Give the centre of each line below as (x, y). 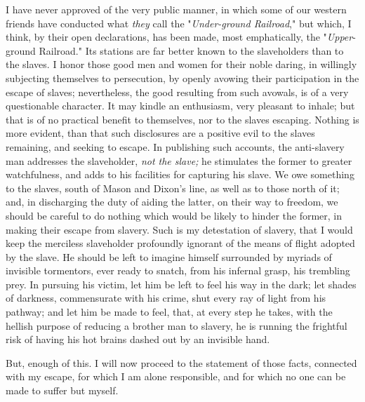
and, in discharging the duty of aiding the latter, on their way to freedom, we (172, 202)
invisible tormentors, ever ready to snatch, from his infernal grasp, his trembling (178, 270)
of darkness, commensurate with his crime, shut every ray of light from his (166, 298)
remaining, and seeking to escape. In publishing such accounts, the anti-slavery (175, 146)
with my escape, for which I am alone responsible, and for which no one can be (176, 376)
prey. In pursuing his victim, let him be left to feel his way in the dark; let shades (181, 284)
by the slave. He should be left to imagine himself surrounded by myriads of (169, 256)
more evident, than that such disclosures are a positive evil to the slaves (160, 133)
